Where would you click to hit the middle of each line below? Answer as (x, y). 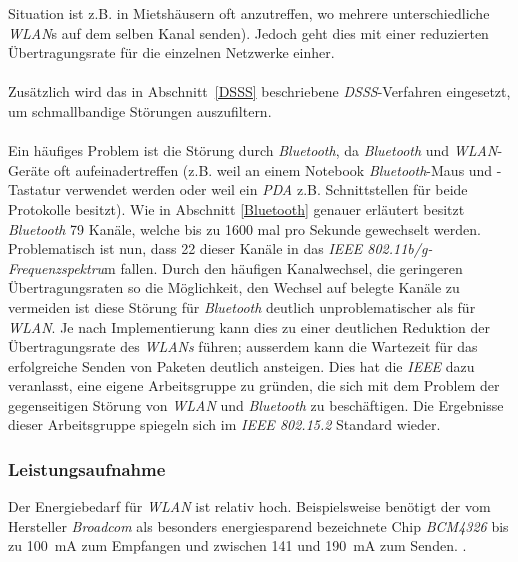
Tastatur (34, 189)
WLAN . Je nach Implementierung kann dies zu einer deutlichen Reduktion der (249, 326)
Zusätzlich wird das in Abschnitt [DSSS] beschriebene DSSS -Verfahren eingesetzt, (259, 91)
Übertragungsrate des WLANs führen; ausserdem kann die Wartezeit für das (243, 346)
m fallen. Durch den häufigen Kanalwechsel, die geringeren (283, 267)
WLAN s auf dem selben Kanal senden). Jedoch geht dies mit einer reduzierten (248, 32)
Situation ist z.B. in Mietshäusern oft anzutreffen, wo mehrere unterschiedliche (249, 13)
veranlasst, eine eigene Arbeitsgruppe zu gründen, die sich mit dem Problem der (254, 385)
